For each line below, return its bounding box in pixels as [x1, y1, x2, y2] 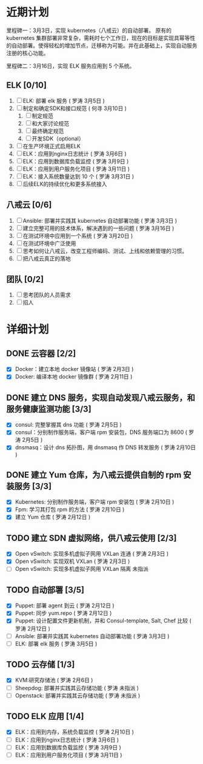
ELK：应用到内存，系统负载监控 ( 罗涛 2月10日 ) [15, 728, 135, 736]
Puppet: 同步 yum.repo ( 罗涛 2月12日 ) [15, 610, 112, 617]
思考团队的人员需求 [22, 291, 71, 298]
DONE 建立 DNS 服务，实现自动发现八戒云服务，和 [6, 392, 195, 403]
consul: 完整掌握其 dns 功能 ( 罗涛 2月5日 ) [15, 421, 122, 429]
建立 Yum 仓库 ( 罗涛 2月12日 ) [15, 513, 91, 521]
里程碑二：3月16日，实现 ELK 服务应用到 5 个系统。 [6, 62, 135, 70]
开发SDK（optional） [32, 134, 84, 142]
